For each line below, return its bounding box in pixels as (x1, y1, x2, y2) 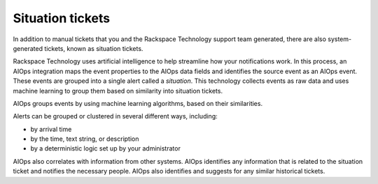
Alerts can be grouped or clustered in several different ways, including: (13, 112, 218, 121)
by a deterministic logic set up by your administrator (30, 144, 181, 153)
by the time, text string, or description (30, 135, 139, 143)
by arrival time (30, 125, 72, 133)
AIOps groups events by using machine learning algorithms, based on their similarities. (13, 99, 262, 107)
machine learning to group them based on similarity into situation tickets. (13, 86, 223, 95)
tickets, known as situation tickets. (44, 44, 143, 52)
